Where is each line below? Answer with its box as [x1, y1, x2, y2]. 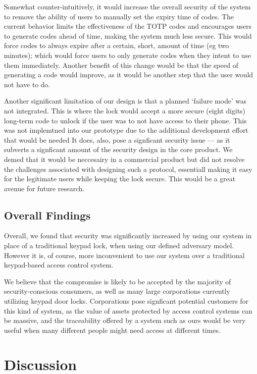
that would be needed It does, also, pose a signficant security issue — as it [4, 134, 230, 145]
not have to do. [4, 79, 50, 89]
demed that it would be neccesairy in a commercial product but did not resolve [4, 154, 245, 164]
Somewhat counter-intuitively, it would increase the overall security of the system [4, 1, 251, 11]
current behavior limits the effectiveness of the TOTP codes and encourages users [4, 21, 252, 31]
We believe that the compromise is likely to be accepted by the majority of [4, 276, 231, 286]
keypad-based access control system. [4, 260, 113, 270]
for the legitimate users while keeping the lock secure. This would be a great [4, 173, 236, 184]
